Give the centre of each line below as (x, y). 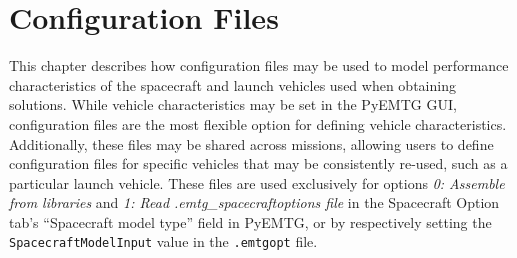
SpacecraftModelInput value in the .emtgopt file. (163, 241)
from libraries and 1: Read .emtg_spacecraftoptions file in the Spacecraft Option (254, 202)
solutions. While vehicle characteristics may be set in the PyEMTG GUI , (233, 104)
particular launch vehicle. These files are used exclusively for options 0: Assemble (257, 182)
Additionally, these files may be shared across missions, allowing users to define (251, 143)
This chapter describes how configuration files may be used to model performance (259, 65)
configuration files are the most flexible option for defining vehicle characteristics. (258, 123)
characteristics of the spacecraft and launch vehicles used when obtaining (232, 84)
